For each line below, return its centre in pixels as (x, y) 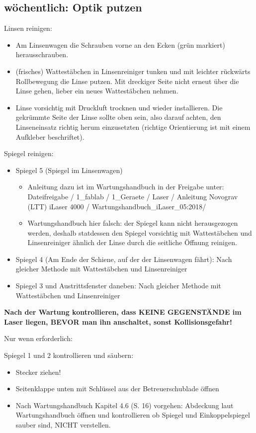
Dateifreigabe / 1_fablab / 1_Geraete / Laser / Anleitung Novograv (133, 196)
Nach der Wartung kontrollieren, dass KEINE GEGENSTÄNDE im (123, 312)
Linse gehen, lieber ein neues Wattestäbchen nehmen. (97, 91)
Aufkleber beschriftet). (50, 136)
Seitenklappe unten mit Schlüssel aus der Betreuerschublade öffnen (117, 389)
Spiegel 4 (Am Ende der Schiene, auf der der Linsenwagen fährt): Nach (124, 259)
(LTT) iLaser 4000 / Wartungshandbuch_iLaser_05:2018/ (117, 206)
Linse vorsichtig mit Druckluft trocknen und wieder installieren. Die (119, 107)
